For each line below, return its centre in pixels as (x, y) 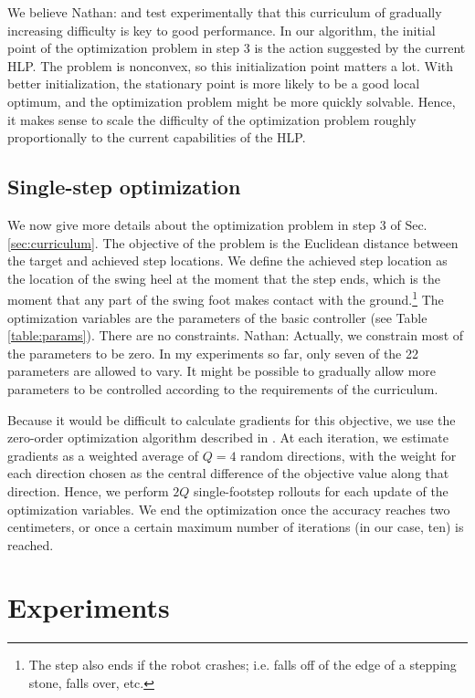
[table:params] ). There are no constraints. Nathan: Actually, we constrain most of (236, 335)
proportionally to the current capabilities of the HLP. (157, 137)
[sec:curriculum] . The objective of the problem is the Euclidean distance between (233, 242)
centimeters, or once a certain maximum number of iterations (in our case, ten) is (236, 527)
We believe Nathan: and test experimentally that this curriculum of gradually (225, 12)
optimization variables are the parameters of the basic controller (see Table (217, 317)
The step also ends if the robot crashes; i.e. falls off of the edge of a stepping (243, 665)
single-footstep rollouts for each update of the (321, 490)
